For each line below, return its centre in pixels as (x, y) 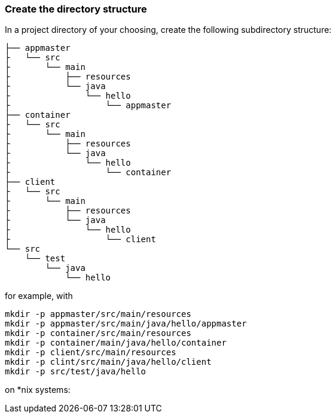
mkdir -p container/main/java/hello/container (116, 343)
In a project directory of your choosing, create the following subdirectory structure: (168, 30)
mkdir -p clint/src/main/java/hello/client (108, 362)
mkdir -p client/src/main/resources (91, 353)
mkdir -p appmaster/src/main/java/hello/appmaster (126, 324)
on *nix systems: (38, 390)
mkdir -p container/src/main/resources (98, 333)
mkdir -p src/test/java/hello (76, 372)
